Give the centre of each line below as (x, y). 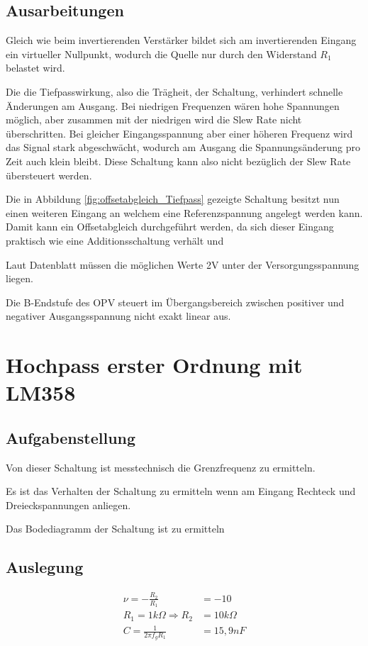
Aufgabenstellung (71, 437)
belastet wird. (35, 68)
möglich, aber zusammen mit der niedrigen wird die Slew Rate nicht (154, 119)
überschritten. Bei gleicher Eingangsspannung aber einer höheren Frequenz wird (179, 133)
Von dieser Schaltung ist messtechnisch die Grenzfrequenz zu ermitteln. (161, 467)
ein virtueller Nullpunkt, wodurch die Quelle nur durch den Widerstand (161, 54)
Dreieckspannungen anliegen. (68, 505)
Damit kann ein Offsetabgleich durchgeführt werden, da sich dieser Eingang (170, 227)
